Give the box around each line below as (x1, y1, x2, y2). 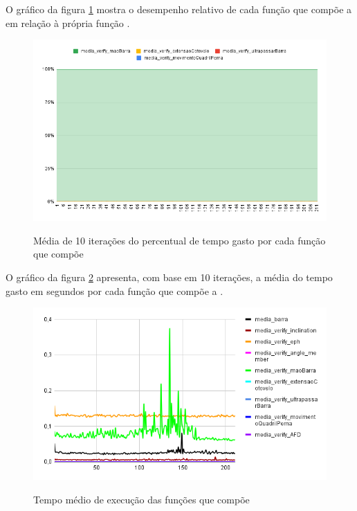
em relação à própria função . (6, 15, 130, 30)
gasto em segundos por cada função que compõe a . (6, 283, 223, 298)
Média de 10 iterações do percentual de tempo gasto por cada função (33, 233, 326, 247)
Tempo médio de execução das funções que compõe (33, 492, 250, 507)
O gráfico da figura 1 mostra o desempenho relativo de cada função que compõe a (6, 2, 352, 16)
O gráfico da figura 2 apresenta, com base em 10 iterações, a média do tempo (6, 269, 333, 284)
